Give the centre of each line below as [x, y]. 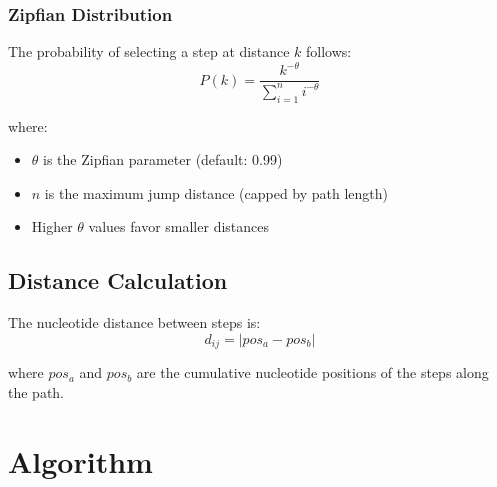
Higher [52, 226]
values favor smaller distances [179, 226]
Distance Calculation [118, 280]
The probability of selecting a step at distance [149, 51]
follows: [329, 51]
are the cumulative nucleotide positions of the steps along [312, 372]
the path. [36, 391]
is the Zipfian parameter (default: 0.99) [163, 159]
